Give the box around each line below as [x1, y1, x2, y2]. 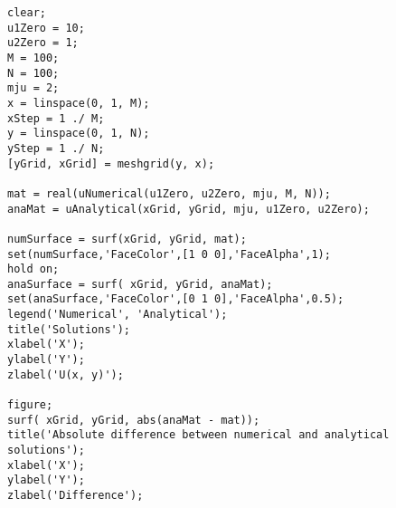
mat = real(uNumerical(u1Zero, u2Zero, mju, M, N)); [7, 187, 331, 200]
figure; [7, 398, 53, 412]
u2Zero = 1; [7, 36, 79, 50]
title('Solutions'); [7, 322, 131, 336]
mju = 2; [7, 81, 60, 95]
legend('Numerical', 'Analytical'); [7, 308, 228, 321]
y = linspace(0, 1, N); [7, 127, 150, 140]
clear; [7, 6, 46, 19]
